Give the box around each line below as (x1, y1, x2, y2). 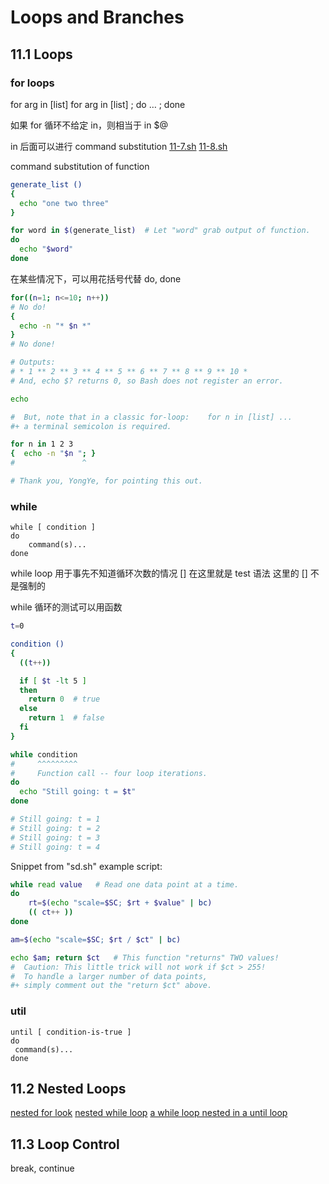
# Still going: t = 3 (10, 832, 101, 843)
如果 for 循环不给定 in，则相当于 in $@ (10, 119, 168, 131)
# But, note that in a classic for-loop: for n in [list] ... (10, 412, 293, 422)
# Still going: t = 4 (10, 842, 101, 852)
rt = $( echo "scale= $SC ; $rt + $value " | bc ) (28, 898, 213, 908)
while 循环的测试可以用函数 (10, 601, 123, 613)
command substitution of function (10, 160, 150, 172)
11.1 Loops (10, 46, 73, 63)
